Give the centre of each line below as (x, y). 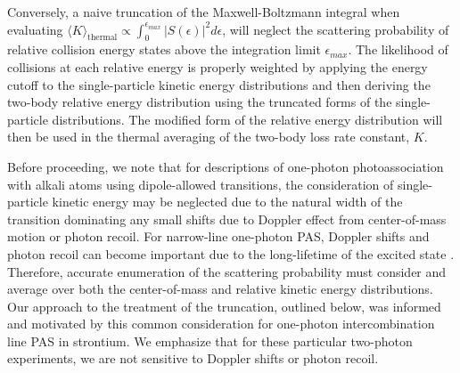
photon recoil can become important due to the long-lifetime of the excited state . (231, 253)
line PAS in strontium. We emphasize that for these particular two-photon (210, 341)
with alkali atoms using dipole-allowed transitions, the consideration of (201, 184)
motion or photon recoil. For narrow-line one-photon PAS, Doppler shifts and (218, 236)
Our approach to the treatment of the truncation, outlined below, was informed (224, 306)
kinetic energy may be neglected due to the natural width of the (227, 202)
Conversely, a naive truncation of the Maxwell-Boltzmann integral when (204, 12)
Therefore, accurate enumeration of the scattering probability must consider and (227, 271)
